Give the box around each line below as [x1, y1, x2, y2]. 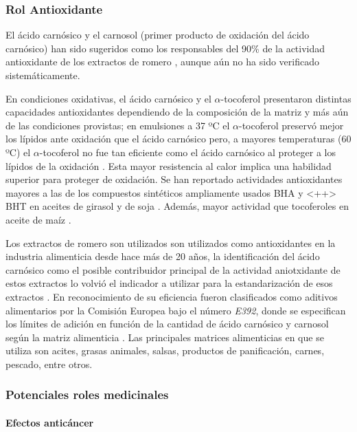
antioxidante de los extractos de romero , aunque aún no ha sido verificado [5, 54, 319, 69]
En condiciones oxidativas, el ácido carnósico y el [5, 91, 211, 105]
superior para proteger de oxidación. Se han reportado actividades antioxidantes [5, 172, 343, 186]
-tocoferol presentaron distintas [220, 91, 352, 105]
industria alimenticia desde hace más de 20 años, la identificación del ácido [5, 249, 320, 263]
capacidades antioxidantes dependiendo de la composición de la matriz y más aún [5, 105, 349, 119]
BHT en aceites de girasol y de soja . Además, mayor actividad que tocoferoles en [5, 199, 349, 213]
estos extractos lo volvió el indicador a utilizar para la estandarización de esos [5, 276, 333, 290]
